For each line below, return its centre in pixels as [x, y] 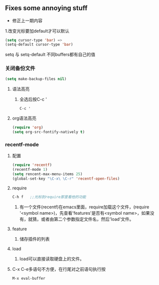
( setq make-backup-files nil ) [36, 79]
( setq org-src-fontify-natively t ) [48, 132]
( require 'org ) [28, 128]
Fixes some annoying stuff [46, 8]
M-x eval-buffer [29, 278]
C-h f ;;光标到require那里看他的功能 [49, 197]
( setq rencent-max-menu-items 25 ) [47, 174]
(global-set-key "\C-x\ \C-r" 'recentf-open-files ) [66, 179]
